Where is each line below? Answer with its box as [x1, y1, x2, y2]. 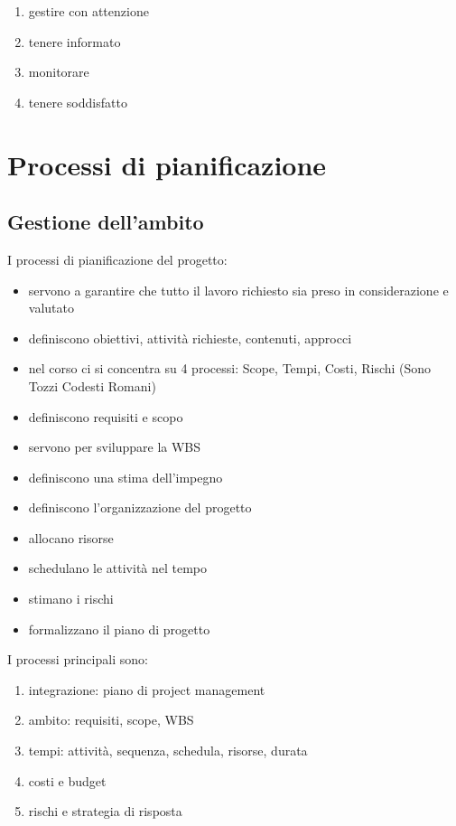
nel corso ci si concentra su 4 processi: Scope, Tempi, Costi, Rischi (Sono [28, 359, 432, 378]
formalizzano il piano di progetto [28, 619, 210, 638]
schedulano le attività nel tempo [28, 558, 208, 577]
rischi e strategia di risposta [28, 802, 182, 821]
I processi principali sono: [7, 650, 148, 669]
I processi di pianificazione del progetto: [7, 249, 228, 268]
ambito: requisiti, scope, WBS [28, 710, 194, 729]
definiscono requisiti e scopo [28, 407, 183, 426]
